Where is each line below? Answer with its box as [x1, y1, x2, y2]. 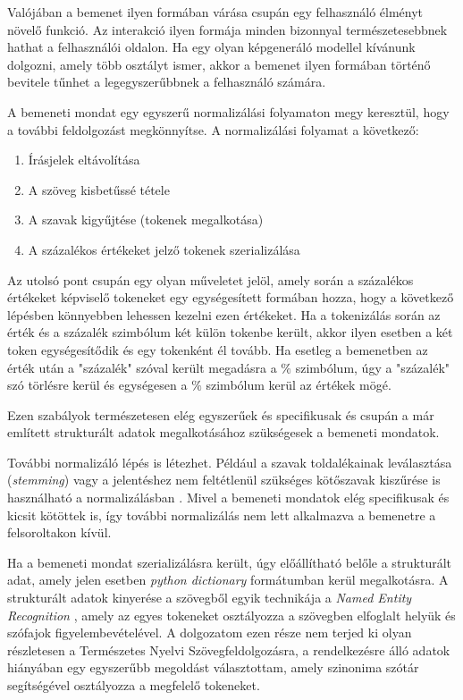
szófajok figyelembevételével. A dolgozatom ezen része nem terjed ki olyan [7, 623, 412, 642]
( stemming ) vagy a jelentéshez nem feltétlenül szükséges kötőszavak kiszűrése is [7, 470, 441, 489]
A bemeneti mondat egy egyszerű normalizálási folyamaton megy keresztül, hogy [7, 102, 450, 121]
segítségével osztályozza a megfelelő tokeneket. [7, 676, 260, 694]
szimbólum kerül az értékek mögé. [206, 375, 391, 394]
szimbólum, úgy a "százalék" [295, 358, 450, 376]
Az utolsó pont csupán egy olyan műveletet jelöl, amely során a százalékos [7, 270, 414, 289]
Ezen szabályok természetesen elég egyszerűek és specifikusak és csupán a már [7, 405, 434, 424]
